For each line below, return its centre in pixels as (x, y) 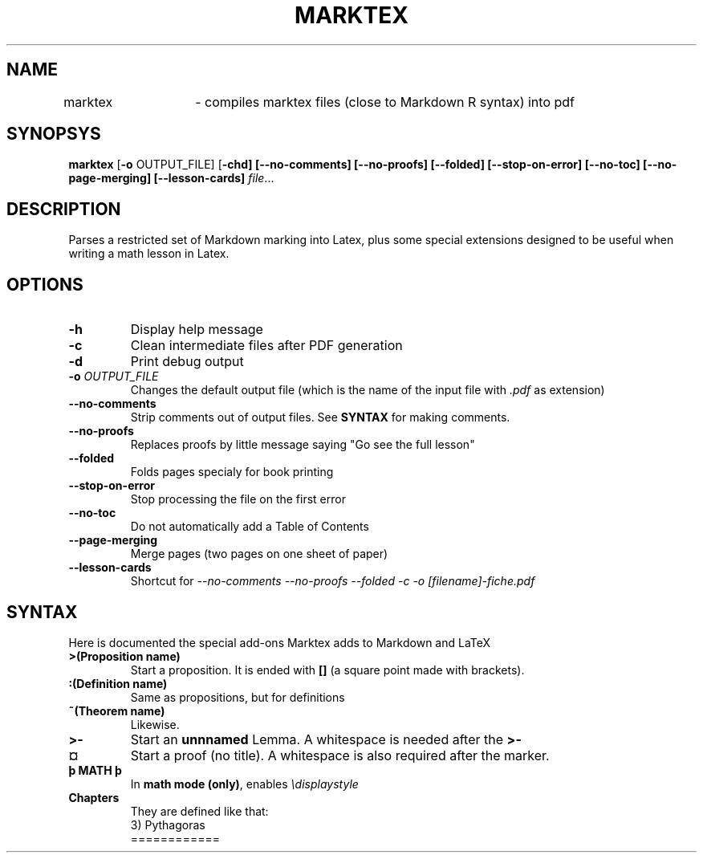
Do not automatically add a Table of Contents (250, 527)
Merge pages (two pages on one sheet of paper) (259, 554)
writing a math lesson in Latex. (149, 254)
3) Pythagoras (168, 824)
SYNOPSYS (54, 134)
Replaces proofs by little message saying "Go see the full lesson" (303, 445)
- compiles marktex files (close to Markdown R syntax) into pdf (385, 102)
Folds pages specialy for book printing (232, 472)
